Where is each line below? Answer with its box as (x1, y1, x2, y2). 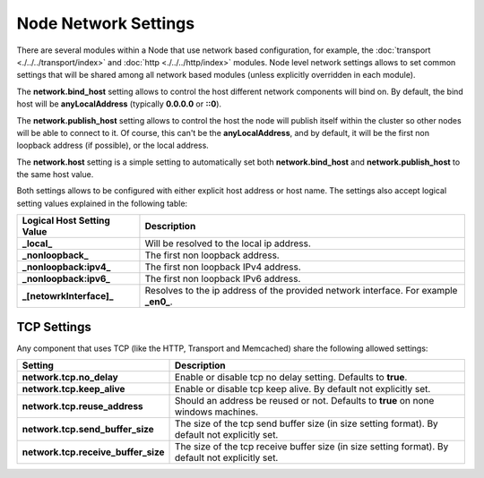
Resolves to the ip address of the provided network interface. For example (144, 285, 458, 297)
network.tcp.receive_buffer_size (22, 446, 165, 458)
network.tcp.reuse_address (22, 400, 143, 413)
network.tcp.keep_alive (22, 383, 125, 396)
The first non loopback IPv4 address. (144, 260, 302, 273)
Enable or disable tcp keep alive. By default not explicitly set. (175, 383, 431, 396)
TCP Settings (16, 319, 91, 335)
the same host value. (16, 169, 94, 180)
